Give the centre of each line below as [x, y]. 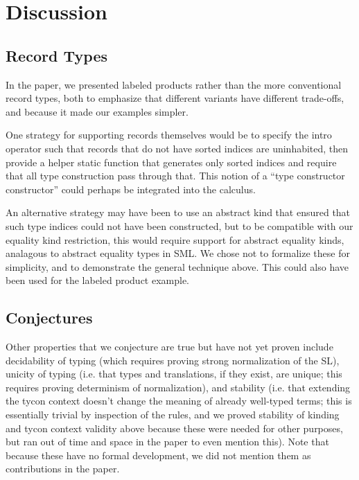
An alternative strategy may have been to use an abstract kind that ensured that [178, 212]
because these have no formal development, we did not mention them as [158, 455]
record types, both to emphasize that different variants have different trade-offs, [175, 98]
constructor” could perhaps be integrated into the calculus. [131, 189]
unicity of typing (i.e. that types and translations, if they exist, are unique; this [174, 374]
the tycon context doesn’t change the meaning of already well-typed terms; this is [179, 401]
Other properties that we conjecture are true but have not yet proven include [169, 347]
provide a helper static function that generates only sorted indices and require [171, 162]
